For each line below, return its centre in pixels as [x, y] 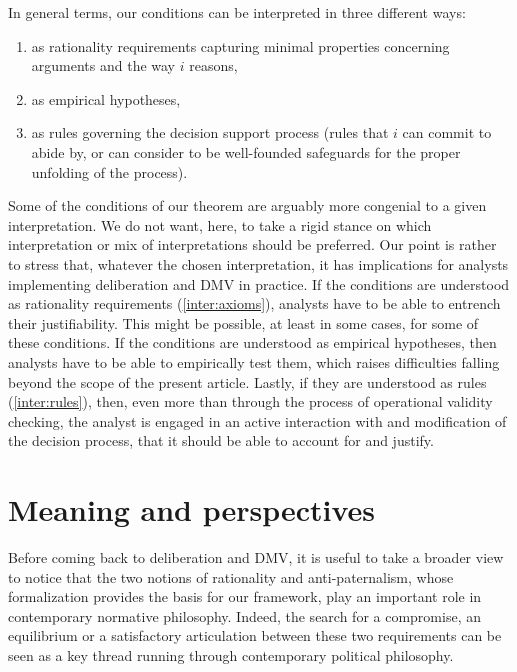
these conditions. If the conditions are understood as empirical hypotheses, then [252, 342]
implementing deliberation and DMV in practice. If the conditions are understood [259, 283]
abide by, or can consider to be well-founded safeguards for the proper [246, 151]
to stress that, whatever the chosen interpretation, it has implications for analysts [258, 263]
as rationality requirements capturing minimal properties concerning [240, 45]
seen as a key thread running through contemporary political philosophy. [231, 654]
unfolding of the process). [109, 171]
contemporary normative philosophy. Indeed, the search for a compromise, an [244, 615]
